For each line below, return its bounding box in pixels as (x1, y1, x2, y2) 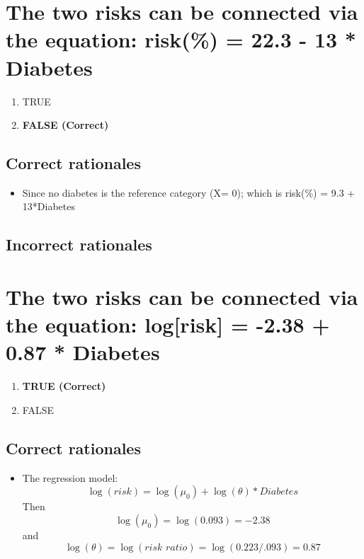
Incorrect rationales (6, 234, 152, 255)
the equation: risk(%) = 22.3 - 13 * (6, 25, 356, 54)
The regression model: (22, 470, 118, 485)
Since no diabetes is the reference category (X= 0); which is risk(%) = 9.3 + (22, 185, 356, 200)
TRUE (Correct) (22, 379, 106, 393)
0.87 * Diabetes (6, 338, 160, 367)
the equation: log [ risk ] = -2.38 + (6, 310, 330, 339)
